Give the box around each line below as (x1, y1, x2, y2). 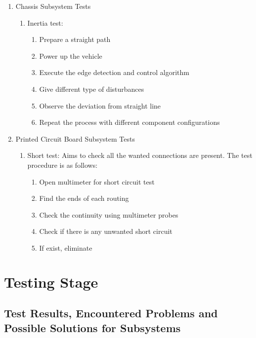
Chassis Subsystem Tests (15, 1, 91, 11)
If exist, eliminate (39, 242, 92, 253)
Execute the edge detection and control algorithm (39, 67, 189, 77)
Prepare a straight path (39, 34, 111, 44)
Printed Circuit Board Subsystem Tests (15, 133, 135, 144)
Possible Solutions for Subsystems (4, 320, 181, 335)
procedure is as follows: (27, 159, 98, 170)
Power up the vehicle (39, 50, 102, 61)
